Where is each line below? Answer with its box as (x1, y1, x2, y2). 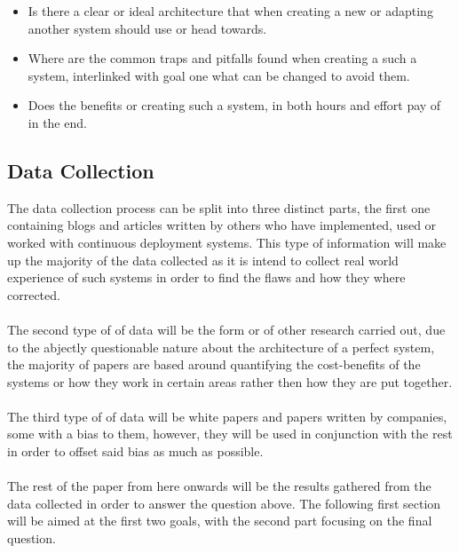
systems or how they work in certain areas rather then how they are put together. (7, 372, 453, 391)
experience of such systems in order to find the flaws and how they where (7, 268, 406, 287)
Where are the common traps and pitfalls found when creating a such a (28, 49, 417, 67)
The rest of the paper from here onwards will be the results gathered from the (7, 477, 431, 495)
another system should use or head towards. (28, 19, 267, 37)
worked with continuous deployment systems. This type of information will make (7, 233, 447, 251)
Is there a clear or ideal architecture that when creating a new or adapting (28, 2, 433, 20)
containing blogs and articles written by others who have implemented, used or (7, 216, 437, 234)
